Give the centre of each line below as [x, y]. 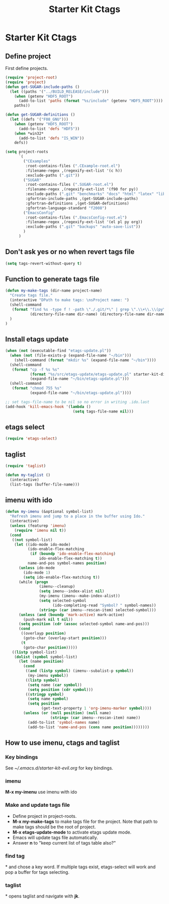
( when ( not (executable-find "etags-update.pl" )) [58, 351]
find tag [15, 856]
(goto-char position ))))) [51, 647]
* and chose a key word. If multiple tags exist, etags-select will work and [80, 867]
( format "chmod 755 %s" [37, 388]
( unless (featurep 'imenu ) [38, 526]
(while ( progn [33, 582]
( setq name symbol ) [48, 699]
